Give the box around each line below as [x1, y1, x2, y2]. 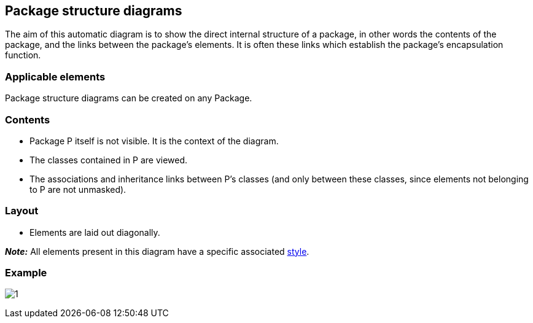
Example [5, 267, 47, 279]
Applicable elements [5, 70, 106, 83]
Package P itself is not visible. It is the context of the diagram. [29, 135, 279, 146]
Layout [5, 204, 39, 217]
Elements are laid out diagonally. [29, 227, 160, 238]
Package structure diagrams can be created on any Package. [5, 93, 252, 104]
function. [5, 50, 41, 61]
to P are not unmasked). [29, 184, 126, 195]
